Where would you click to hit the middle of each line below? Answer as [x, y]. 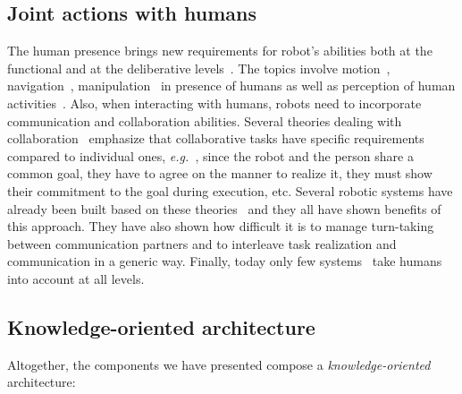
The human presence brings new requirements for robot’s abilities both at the [220, 51]
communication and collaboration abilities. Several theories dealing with [205, 120]
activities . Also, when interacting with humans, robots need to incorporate [214, 103]
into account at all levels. [76, 278]
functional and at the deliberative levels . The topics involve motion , [199, 68]
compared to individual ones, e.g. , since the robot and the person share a [210, 155]
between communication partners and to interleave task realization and [202, 243]
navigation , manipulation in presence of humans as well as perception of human [231, 86]
